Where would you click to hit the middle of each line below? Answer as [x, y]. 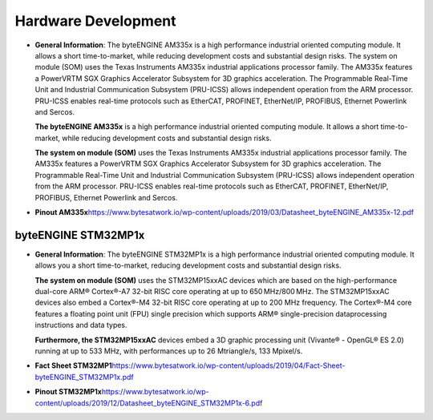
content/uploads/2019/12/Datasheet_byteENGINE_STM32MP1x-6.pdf [149, 403]
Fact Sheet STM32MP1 [73, 365]
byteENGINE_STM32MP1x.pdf [84, 377]
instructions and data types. [81, 325]
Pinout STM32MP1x [68, 392]
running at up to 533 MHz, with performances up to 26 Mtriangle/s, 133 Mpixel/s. [169, 351]
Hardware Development [95, 21]
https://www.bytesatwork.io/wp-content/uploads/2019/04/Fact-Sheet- [229, 365]
